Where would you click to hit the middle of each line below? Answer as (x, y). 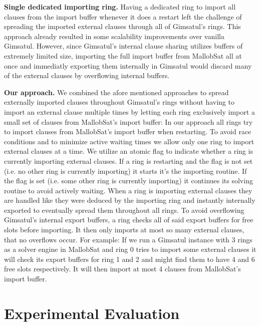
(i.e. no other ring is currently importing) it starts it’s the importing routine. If (125, 171)
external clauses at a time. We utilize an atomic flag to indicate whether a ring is (128, 151)
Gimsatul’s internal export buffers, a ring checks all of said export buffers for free (129, 220)
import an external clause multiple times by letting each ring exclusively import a (129, 111)
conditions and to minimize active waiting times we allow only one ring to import (129, 141)
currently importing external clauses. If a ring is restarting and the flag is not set (128, 160)
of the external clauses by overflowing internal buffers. (87, 75)
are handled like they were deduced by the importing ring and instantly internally (130, 200)
